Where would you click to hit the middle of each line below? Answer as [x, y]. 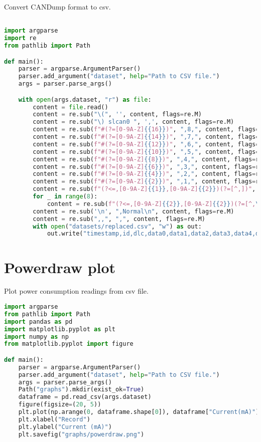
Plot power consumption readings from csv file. [76, 291]
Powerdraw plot [60, 267]
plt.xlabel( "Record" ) [54, 419]
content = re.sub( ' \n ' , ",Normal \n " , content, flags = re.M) [134, 211]
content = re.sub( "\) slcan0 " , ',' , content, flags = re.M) [134, 122]
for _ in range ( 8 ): [65, 197]
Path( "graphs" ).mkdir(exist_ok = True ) [81, 390]
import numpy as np [36, 337]
